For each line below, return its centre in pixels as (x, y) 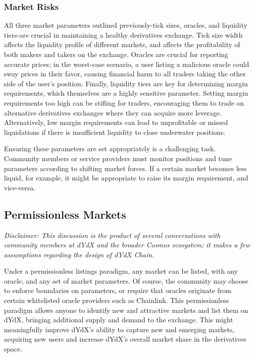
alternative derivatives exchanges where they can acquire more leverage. (113, 112)
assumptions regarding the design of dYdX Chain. (79, 254)
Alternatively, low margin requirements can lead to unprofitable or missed (116, 122)
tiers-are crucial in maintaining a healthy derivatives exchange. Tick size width (123, 34)
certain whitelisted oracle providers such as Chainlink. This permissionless (116, 300)
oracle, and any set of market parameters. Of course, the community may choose (126, 280)
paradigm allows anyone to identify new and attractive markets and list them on (126, 310)
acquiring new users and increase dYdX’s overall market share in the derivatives (125, 339)
